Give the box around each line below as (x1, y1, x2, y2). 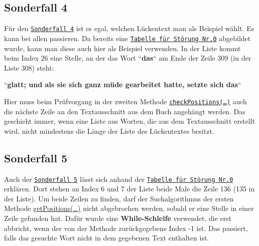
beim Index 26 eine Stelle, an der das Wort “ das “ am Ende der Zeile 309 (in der (4, 53, 251, 63)
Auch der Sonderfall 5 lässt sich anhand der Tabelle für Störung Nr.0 (4, 173, 233, 184)
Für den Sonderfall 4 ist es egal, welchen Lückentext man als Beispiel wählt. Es (4, 23, 254, 34)
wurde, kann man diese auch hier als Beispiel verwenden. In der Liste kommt (4, 43, 241, 53)
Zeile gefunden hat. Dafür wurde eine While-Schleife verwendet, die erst (4, 212, 232, 223)
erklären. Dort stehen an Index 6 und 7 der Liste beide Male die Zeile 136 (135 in (4, 183, 255, 194)
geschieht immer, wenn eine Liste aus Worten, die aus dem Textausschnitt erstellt (4, 116, 255, 126)
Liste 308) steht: (4, 62, 54, 73)
